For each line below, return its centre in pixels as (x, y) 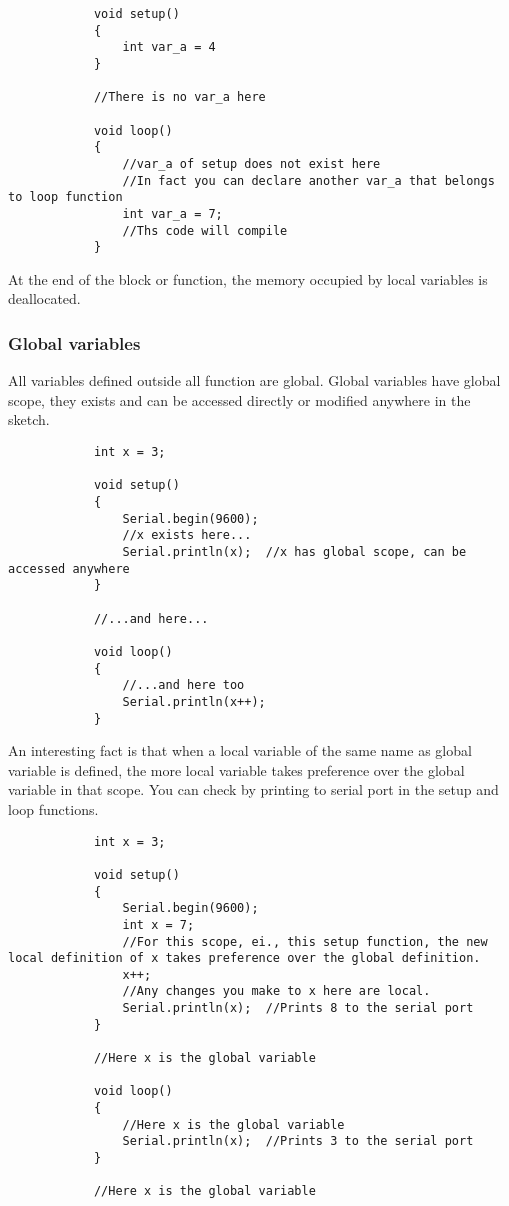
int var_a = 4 (169, 47)
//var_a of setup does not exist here (251, 163)
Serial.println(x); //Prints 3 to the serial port (298, 1141)
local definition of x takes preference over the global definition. (244, 958)
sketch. (29, 419)
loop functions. (53, 808)
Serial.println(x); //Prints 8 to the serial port (298, 1008)
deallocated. (44, 298)
